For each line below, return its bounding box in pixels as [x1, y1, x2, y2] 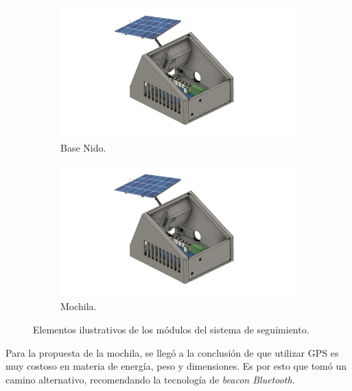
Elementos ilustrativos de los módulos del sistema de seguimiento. [33, 322, 309, 336]
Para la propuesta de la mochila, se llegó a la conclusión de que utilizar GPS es [5, 345, 339, 359]
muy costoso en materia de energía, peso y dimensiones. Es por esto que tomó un [5, 359, 347, 373]
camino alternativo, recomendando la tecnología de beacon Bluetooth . [5, 372, 295, 386]
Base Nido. [60, 140, 106, 154]
